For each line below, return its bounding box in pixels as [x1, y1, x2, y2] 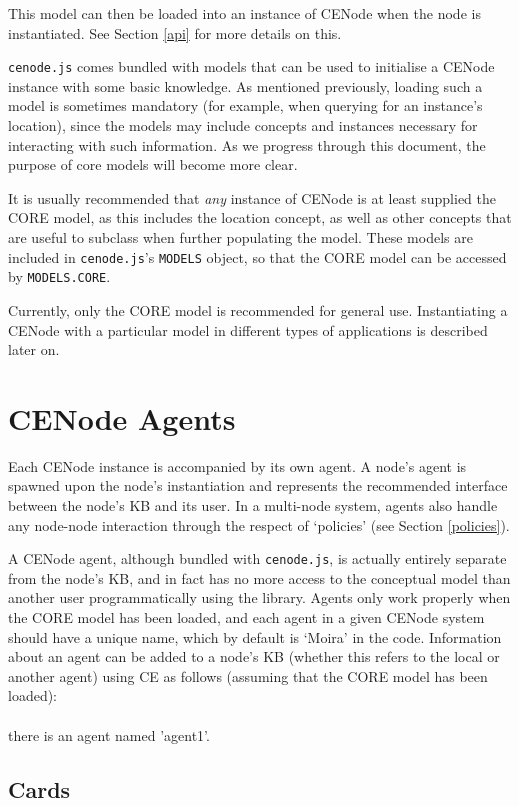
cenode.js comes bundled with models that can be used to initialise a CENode [8, 56, 495, 77]
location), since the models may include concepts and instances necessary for [8, 115, 478, 136]
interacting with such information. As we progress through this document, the [8, 134, 486, 155]
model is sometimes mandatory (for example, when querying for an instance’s [8, 95, 483, 116]
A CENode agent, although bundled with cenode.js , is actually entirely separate [8, 548, 507, 569]
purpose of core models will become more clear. [8, 154, 298, 175]
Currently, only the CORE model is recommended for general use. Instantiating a [8, 299, 508, 320]
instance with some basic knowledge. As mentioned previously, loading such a [8, 75, 483, 96]
